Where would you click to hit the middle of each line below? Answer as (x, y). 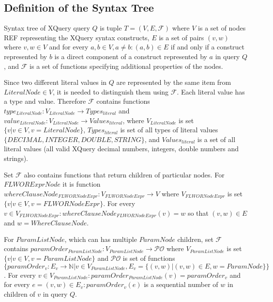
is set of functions (149, 258)
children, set (195, 239)
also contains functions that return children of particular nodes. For (124, 174)
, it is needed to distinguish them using (111, 91)
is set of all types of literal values (169, 130)
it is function (82, 184)
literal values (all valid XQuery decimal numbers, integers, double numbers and (121, 149)
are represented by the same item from (174, 82)
